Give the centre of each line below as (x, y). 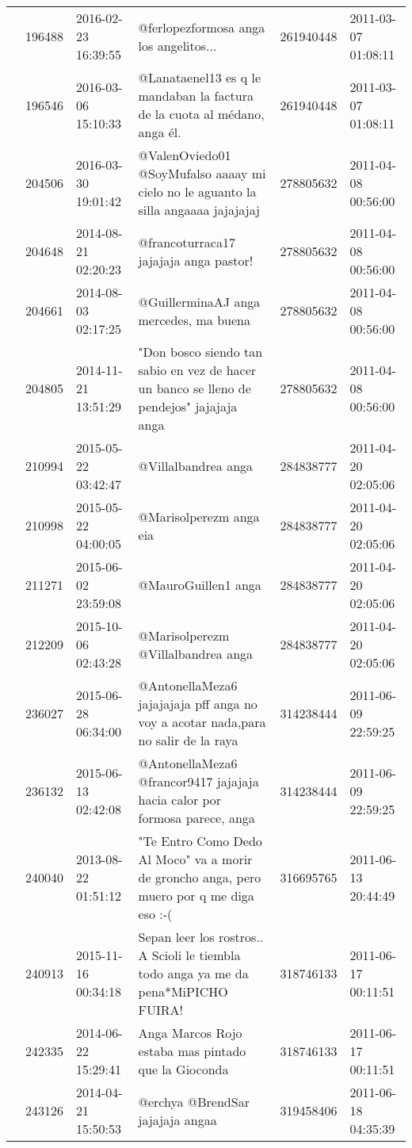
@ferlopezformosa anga (202, 27)
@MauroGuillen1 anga (200, 585)
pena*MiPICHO (183, 991)
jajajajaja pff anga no (198, 704)
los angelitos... (177, 45)
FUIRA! (160, 1010)
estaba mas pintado (192, 1051)
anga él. (160, 132)
